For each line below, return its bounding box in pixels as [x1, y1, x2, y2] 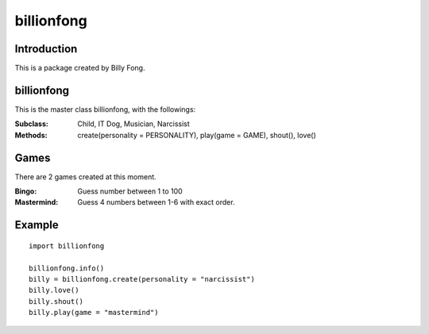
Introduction [14, 42, 78, 56]
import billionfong [29, 241, 105, 250]
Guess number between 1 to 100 [77, 186, 183, 196]
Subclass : [14, 119, 49, 129]
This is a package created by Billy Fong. [14, 63, 145, 73]
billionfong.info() [29, 263, 105, 273]
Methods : [14, 130, 48, 140]
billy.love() [29, 286, 79, 295]
